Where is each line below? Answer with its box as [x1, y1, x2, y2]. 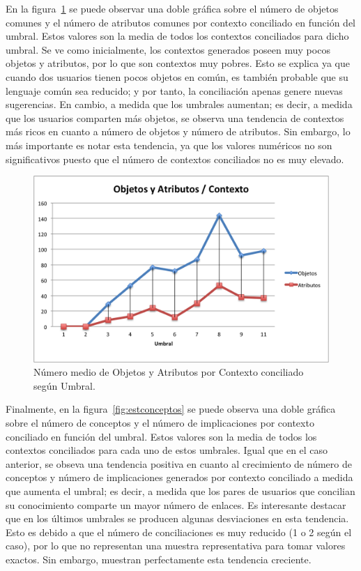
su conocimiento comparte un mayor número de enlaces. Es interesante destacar [6, 497, 346, 512]
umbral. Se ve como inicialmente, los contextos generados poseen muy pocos [6, 42, 330, 56]
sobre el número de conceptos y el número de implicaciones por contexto [6, 415, 314, 429]
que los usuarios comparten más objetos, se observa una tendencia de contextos [6, 110, 344, 125]
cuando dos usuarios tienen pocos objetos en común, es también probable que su [6, 69, 348, 84]
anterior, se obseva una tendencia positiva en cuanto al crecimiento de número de [6, 456, 352, 471]
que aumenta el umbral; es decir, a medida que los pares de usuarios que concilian [6, 483, 355, 498]
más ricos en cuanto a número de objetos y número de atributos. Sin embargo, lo [6, 124, 351, 139]
